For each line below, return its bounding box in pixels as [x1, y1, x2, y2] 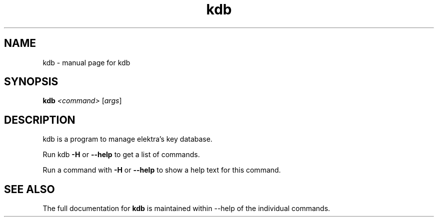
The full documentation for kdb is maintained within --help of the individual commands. [42, 204, 330, 213]
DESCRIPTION [4, 113, 75, 126]
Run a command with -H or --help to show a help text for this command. [42, 166, 281, 175]
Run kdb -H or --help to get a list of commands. [42, 150, 200, 159]
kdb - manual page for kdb [42, 58, 130, 67]
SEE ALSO [4, 183, 55, 196]
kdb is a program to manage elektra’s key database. [42, 135, 212, 144]
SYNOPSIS [4, 75, 58, 88]
